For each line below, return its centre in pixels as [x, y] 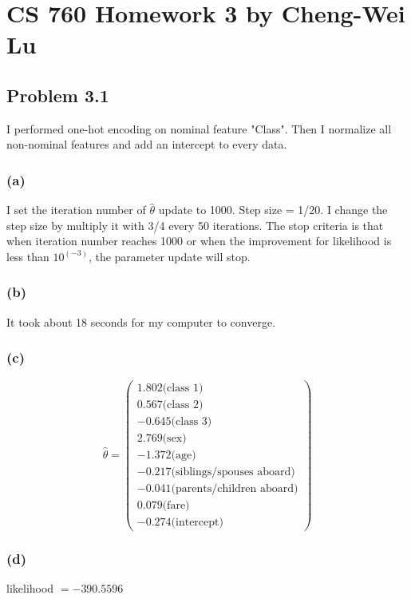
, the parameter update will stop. [169, 256]
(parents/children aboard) [235, 488]
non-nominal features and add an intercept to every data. [147, 144]
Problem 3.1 [58, 95]
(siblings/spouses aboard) [233, 472]
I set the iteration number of [76, 210]
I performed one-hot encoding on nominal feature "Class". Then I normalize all [199, 128]
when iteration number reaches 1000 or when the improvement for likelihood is [199, 241]
